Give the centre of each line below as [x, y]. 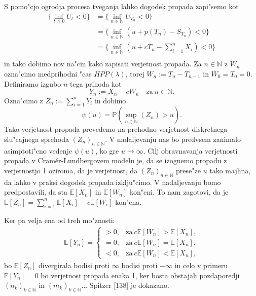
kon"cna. [129, 201]
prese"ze [188, 170]
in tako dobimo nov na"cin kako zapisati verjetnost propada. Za [103, 64]
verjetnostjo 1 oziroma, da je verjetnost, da [71, 170]
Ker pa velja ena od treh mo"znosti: [60, 220]
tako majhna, [230, 170]
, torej [135, 73]
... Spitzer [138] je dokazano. [125, 285]
